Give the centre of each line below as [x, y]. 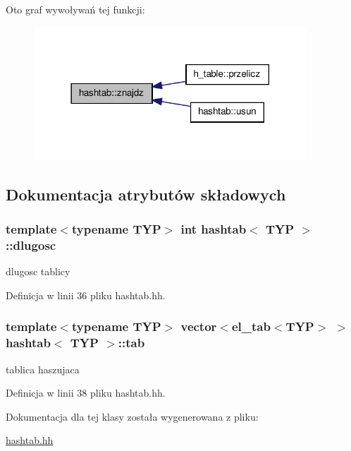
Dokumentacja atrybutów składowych [146, 194]
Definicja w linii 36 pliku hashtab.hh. [86, 295]
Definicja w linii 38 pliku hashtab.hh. [86, 393]
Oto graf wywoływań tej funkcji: [75, 9]
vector [199, 326]
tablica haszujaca [43, 369]
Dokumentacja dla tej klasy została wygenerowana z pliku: [132, 416]
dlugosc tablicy [38, 271]
